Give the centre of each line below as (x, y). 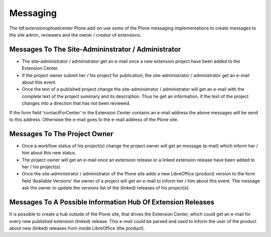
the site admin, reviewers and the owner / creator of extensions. (75, 35)
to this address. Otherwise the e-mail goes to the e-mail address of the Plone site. (94, 119)
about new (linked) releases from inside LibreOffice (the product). (77, 228)
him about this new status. (49, 153)
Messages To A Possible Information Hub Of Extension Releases (112, 202)
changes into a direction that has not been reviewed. (76, 103)
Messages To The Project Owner (61, 134)
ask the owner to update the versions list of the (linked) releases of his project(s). (106, 188)
